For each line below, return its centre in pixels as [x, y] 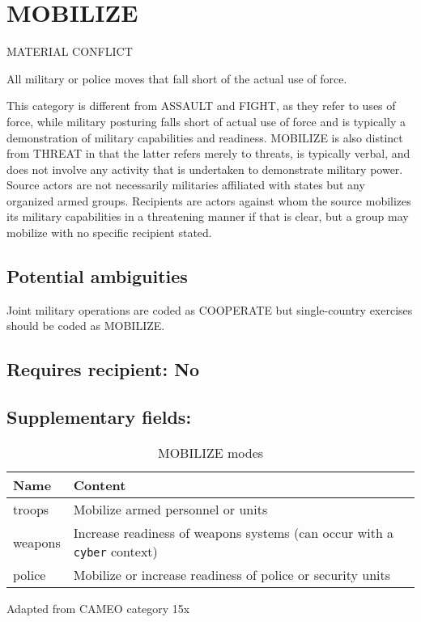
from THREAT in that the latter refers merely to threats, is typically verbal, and [208, 153]
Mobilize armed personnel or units [170, 510]
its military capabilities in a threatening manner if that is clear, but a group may [208, 216]
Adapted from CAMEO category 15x [98, 609]
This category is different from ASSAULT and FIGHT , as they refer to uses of [201, 106]
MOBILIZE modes [210, 453]
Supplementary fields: [99, 417]
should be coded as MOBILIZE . [86, 326]
